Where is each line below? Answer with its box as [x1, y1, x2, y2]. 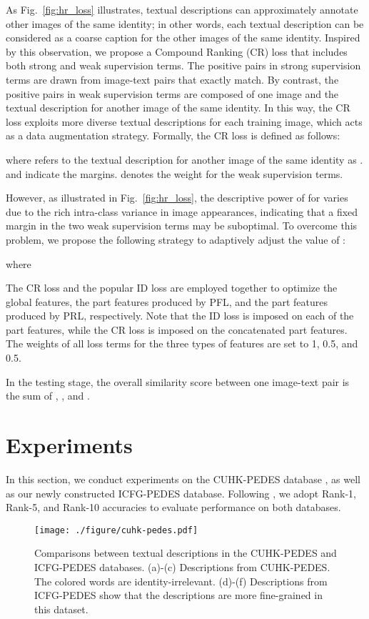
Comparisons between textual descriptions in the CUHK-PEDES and [34, 545, 337, 560]
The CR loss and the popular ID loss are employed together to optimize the [6, 280, 338, 295]
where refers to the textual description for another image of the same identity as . [6, 152, 363, 167]
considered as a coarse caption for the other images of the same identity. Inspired [6, 30, 360, 45]
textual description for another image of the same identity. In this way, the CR [6, 100, 350, 115]
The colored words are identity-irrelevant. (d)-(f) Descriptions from [34, 573, 328, 588]
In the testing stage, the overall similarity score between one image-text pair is [6, 374, 350, 389]
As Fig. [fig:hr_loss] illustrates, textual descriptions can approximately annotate [6, 2, 358, 16]
